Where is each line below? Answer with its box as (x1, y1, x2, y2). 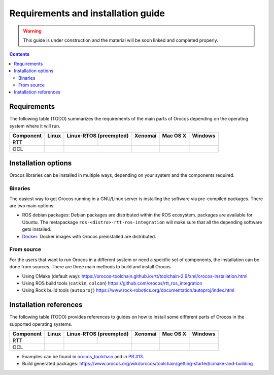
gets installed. (22, 226, 52, 232)
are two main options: (9, 203, 55, 209)
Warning (23, 28, 42, 34)
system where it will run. (9, 122, 60, 129)
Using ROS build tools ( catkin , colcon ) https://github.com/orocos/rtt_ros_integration (22, 280, 202, 286)
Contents (9, 51, 30, 57)
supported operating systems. (9, 321, 73, 327)
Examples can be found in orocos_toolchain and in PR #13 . (22, 353, 144, 359)
